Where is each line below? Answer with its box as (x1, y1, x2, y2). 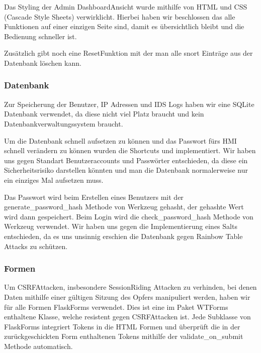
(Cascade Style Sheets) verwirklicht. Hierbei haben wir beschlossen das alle (4, 11, 235, 22)
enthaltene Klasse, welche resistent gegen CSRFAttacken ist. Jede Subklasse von (4, 311, 251, 322)
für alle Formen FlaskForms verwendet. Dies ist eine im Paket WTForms (4, 301, 228, 312)
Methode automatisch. (4, 340, 73, 351)
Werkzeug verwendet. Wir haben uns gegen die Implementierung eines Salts (4, 221, 237, 231)
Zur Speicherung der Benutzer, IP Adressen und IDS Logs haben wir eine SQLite (4, 98, 254, 109)
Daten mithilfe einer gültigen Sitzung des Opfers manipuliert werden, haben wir (4, 291, 250, 302)
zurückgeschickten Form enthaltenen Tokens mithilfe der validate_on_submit (4, 331, 243, 341)
